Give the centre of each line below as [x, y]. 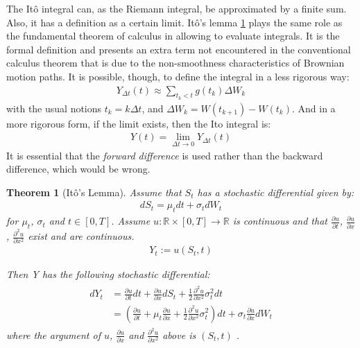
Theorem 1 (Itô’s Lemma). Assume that [94, 192]
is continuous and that [280, 221]
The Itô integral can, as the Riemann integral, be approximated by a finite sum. [177, 8]
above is [179, 334]
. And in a [314, 108]
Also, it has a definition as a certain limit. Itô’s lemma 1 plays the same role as [174, 22]
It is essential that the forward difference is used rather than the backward [165, 155]
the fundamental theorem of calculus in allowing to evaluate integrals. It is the [173, 36]
